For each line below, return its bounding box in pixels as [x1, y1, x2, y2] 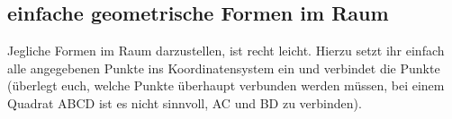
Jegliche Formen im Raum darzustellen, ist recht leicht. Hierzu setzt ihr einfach [7, 41, 445, 60]
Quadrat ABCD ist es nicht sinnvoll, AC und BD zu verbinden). [7, 93, 362, 112]
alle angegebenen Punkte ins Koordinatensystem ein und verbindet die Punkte [7, 58, 440, 77]
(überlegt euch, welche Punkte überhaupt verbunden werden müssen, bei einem [7, 76, 445, 95]
